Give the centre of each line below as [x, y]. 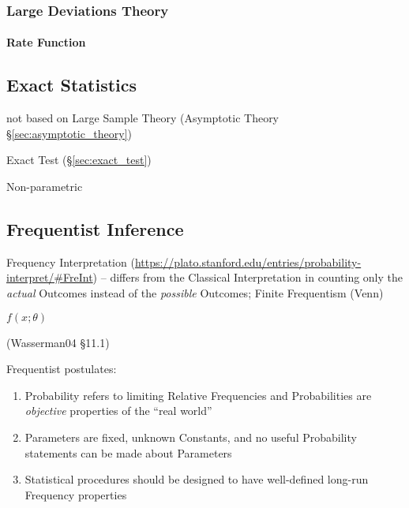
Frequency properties [76, 494]
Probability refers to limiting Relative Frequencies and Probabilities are [198, 395]
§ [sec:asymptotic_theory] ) [69, 133]
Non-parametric [45, 187]
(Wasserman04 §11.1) [58, 342]
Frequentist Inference [95, 229]
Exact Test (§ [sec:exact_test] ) [79, 160]
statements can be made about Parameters [128, 452]
